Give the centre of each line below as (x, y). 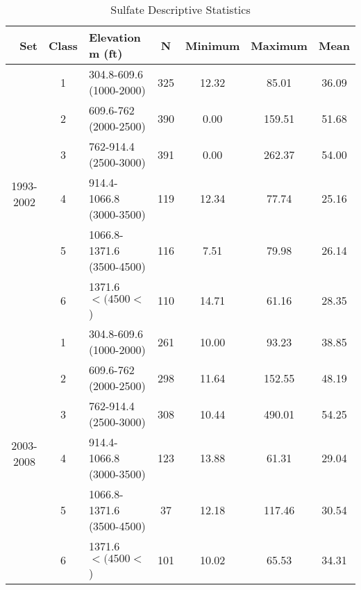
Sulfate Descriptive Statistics (180, 9)
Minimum (213, 45)
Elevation (115, 37)
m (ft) (106, 53)
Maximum (279, 45)
